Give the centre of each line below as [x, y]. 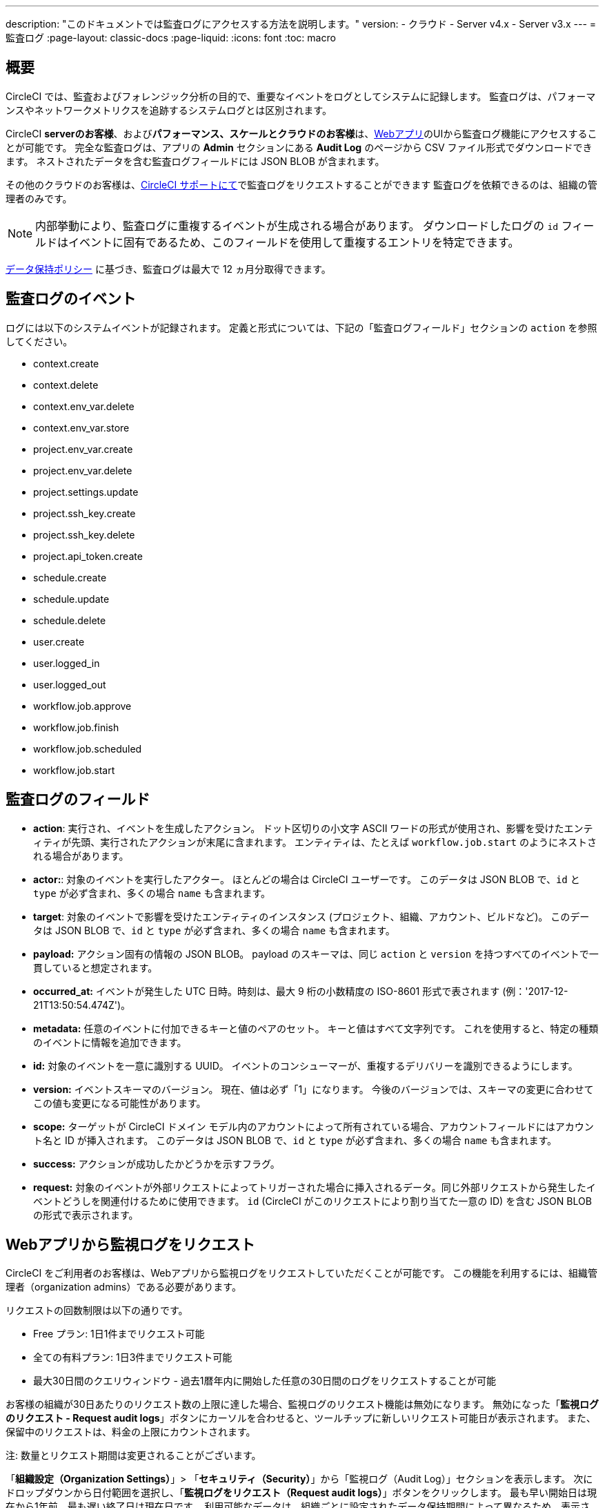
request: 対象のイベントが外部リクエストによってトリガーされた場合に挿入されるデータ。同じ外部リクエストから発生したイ [315, 1187]
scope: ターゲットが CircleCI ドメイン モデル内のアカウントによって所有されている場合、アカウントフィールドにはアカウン [314, 1126]
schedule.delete [70, 620]
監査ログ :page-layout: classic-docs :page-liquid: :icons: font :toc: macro [171, 38]
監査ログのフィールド [78, 800]
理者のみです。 [39, 198]
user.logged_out [70, 684]
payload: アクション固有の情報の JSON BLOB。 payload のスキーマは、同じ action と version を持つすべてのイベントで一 [316, 954]
